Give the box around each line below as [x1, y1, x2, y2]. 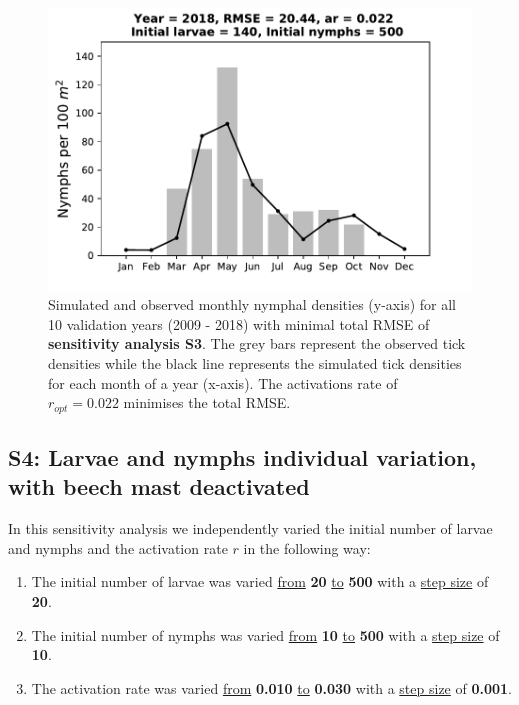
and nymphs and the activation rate [8, 537, 228, 558]
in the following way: [243, 537, 371, 558]
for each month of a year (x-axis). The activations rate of [48, 372, 398, 393]
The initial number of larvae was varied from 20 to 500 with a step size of [31, 571, 489, 592]
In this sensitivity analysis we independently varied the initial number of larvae [8, 518, 493, 539]
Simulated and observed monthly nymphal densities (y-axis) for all [48, 294, 456, 315]
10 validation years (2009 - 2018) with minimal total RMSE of [48, 313, 430, 334]
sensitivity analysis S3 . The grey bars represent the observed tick [48, 333, 466, 354]
